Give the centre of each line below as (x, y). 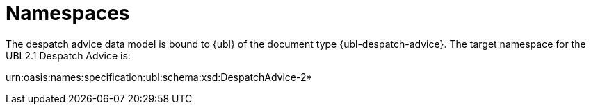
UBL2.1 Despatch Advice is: (68, 55)
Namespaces (68, 13)
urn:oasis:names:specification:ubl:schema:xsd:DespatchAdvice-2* (159, 77)
